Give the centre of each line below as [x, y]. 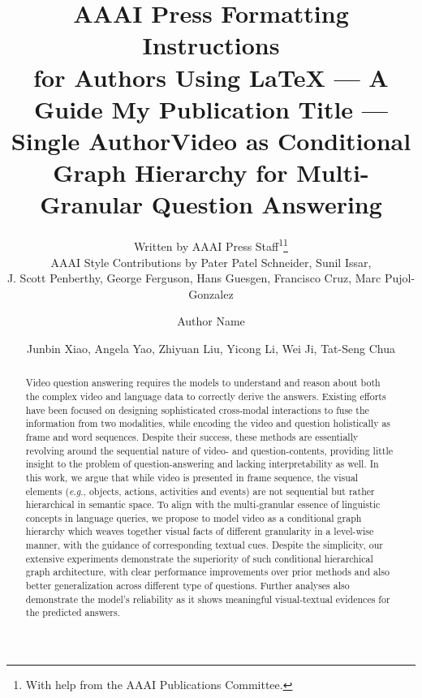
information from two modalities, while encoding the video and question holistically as [208, 423]
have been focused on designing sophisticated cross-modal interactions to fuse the [197, 409]
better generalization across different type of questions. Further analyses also [187, 586]
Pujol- [400, 278]
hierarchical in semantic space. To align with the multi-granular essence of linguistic [203, 504]
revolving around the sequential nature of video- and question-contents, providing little [209, 450]
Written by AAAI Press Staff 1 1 [211, 245]
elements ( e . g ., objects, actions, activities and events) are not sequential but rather [200, 491]
